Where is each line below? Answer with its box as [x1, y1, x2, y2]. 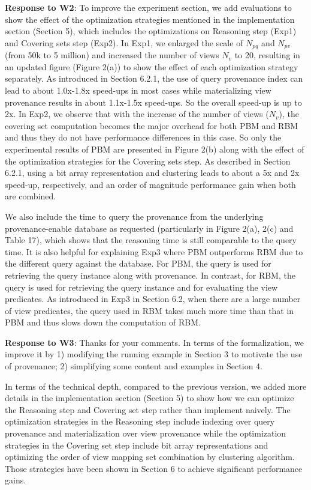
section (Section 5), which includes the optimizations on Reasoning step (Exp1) [5, 25, 297, 37]
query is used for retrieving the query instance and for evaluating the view [5, 280, 278, 293]
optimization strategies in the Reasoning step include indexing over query [5, 415, 275, 428]
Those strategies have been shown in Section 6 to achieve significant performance [5, 462, 303, 474]
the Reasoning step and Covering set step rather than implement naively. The [5, 403, 291, 416]
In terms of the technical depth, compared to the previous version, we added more [5, 380, 307, 392]
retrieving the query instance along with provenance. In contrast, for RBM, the [5, 268, 295, 281]
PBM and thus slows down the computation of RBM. [5, 316, 201, 328]
